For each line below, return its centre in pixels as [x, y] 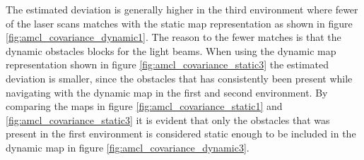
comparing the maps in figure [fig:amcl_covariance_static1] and [144, 106]
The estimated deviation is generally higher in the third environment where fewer [182, 9]
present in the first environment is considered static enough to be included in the [181, 134]
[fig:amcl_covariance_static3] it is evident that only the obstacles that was [168, 119]
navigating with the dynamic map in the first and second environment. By [167, 92]
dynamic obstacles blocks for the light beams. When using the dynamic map [171, 50]
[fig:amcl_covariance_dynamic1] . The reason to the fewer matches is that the [174, 37]
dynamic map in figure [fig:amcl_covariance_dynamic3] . [128, 147]
